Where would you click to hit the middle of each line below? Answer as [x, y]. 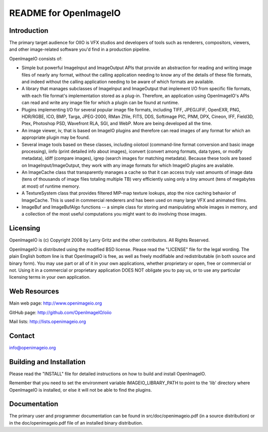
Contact [22, 336]
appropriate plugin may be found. [56, 137]
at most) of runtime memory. [51, 186]
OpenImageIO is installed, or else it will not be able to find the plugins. [81, 390]
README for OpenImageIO [65, 13]
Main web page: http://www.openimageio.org [56, 303]
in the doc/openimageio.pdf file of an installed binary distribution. [76, 423]
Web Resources [34, 291]
